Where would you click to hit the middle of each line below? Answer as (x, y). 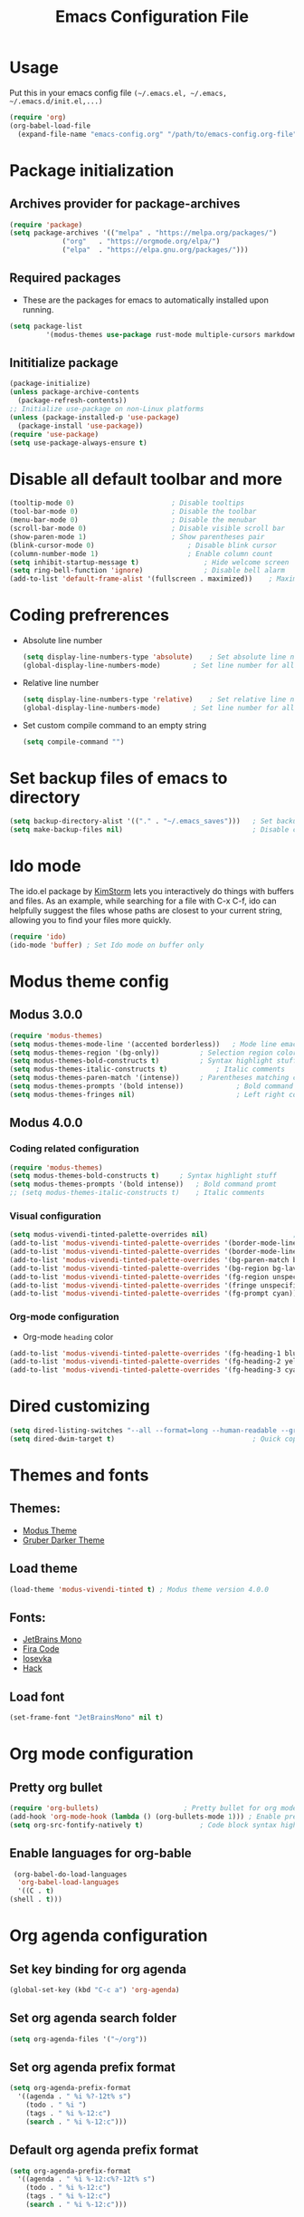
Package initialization (92, 170)
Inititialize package (64, 363)
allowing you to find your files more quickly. (90, 921)
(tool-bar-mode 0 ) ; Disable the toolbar (133, 512)
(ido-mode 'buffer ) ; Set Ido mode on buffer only (107, 945)
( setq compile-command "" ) (73, 742)
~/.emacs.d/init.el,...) (56, 101)
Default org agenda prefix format (104, 2150)
